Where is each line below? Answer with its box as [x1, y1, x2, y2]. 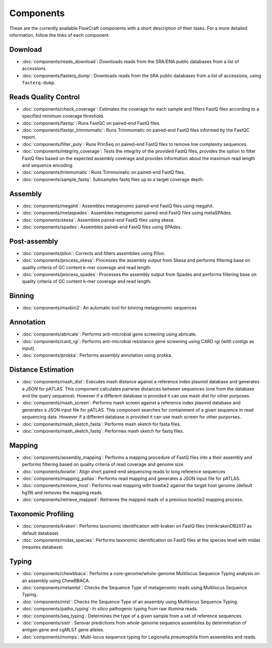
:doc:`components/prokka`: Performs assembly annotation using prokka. [22, 352, 173, 358]
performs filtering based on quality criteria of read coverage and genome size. [22, 461, 185, 467]
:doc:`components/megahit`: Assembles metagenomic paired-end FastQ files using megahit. [22, 203, 214, 209]
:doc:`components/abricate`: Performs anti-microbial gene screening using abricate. [22, 331, 197, 337]
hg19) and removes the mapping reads [22, 490, 102, 496]
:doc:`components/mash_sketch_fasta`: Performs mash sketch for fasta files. [22, 421, 181, 427]
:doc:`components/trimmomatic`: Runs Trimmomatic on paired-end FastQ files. [22, 169, 186, 176]
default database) [22, 530, 59, 536]
